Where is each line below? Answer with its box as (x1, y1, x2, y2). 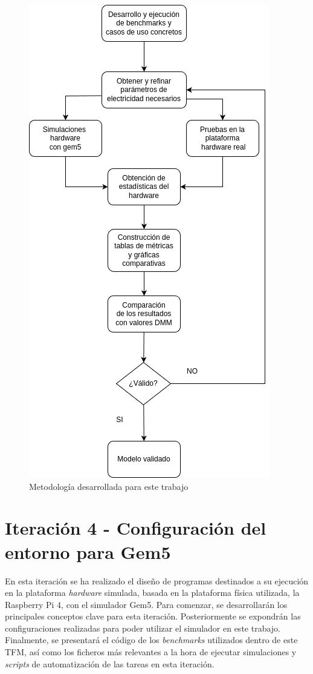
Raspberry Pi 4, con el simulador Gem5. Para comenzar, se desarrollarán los (5, 598, 288, 610)
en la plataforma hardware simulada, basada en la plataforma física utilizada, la (5, 586, 300, 599)
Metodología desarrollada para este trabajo (29, 480, 189, 492)
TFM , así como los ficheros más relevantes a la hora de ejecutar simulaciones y (5, 646, 297, 658)
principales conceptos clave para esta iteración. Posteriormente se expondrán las (5, 610, 301, 623)
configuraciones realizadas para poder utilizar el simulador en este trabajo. (5, 621, 280, 634)
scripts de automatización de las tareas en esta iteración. (5, 657, 215, 670)
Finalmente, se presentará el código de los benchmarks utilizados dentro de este (5, 633, 298, 646)
